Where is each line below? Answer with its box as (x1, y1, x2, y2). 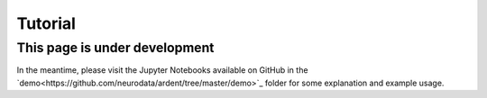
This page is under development (16, 40, 215, 56)
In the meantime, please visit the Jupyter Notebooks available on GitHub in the (16, 65, 308, 76)
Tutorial (16, 13, 77, 33)
